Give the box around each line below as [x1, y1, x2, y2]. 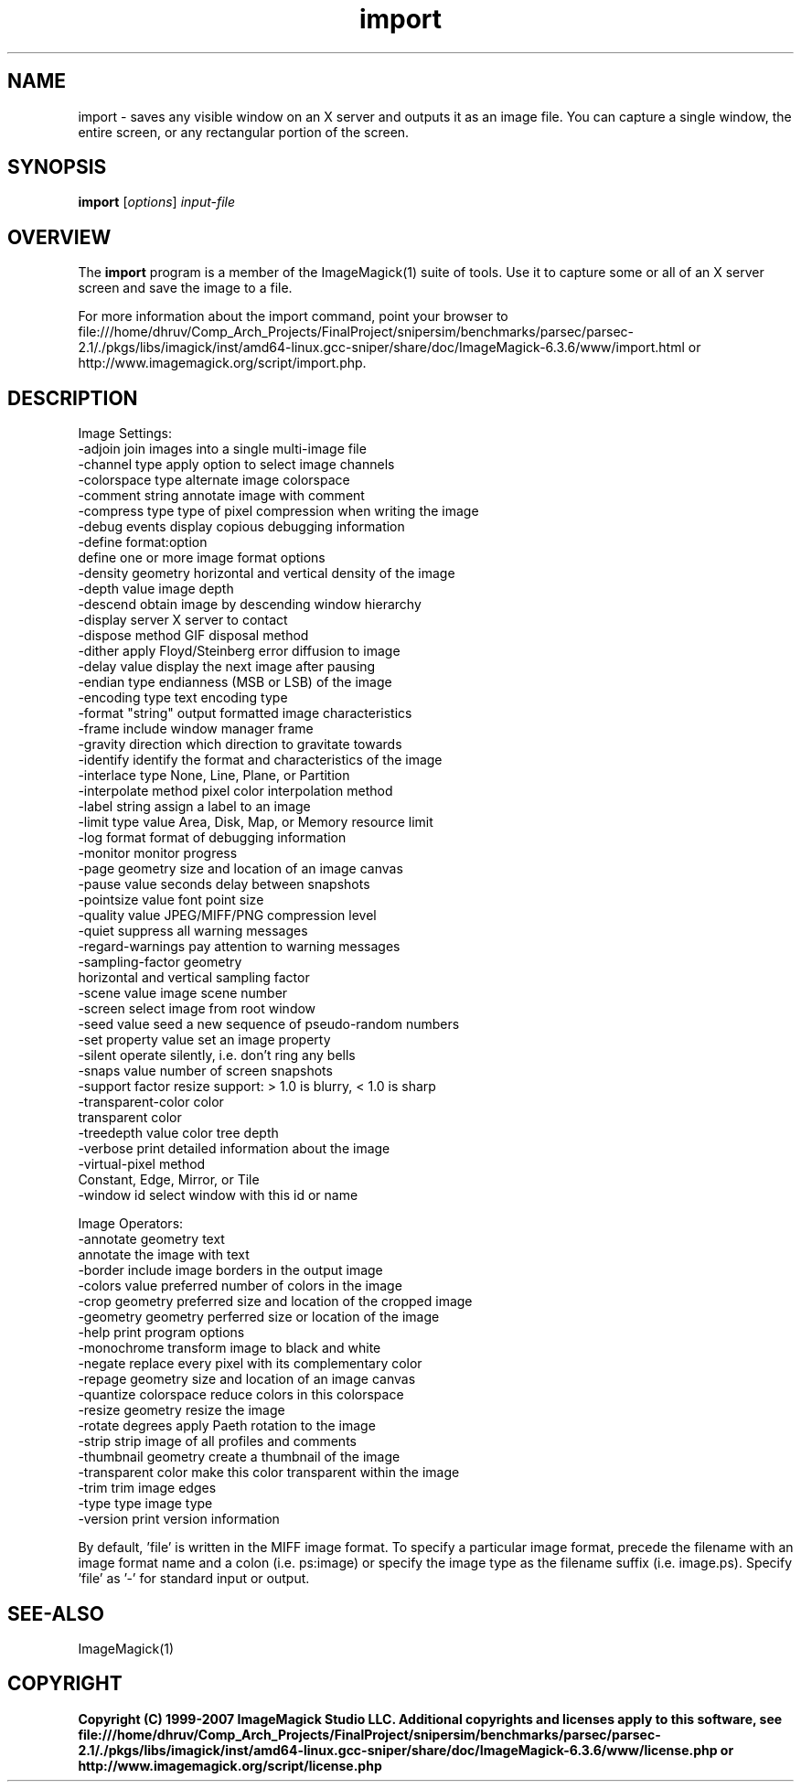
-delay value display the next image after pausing [78, 659, 376, 675]
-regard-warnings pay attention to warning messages [78, 938, 400, 955]
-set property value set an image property [78, 1032, 331, 1048]
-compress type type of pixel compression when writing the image [78, 503, 479, 520]
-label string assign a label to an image [78, 798, 311, 815]
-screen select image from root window [78, 1001, 316, 1017]
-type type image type [78, 1495, 213, 1512]
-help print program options [78, 1324, 245, 1341]
